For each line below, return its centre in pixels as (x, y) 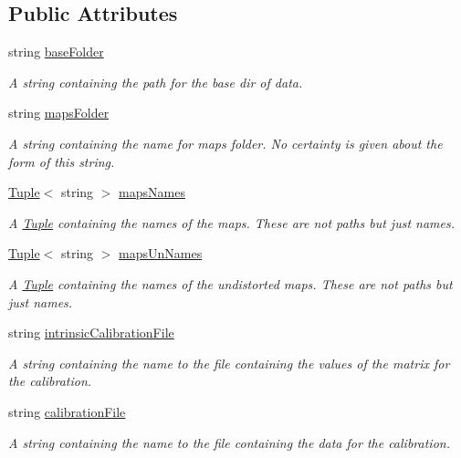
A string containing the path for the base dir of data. (156, 82)
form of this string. (62, 161)
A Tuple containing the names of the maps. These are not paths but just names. (232, 222)
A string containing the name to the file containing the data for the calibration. (229, 442)
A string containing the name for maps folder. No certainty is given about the (225, 143)
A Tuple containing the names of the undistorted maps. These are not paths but (230, 283)
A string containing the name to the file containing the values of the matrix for (229, 363)
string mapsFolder (59, 113)
